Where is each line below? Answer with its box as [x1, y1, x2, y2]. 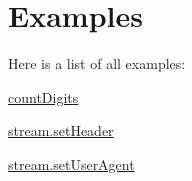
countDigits [8, 86, 79, 107]
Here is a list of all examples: [8, 53, 186, 74]
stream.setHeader [8, 120, 114, 141]
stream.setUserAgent [8, 153, 135, 174]
